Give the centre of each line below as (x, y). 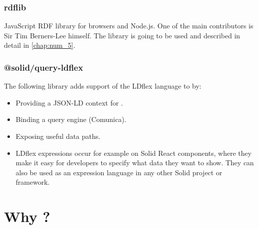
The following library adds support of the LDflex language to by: (103, 86)
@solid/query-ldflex (44, 67)
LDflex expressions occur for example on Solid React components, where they (133, 153)
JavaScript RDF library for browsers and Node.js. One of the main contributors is (129, 26)
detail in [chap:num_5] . (40, 45)
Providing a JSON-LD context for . (69, 102)
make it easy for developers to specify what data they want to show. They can (135, 163)
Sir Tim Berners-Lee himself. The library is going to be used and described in (122, 35)
